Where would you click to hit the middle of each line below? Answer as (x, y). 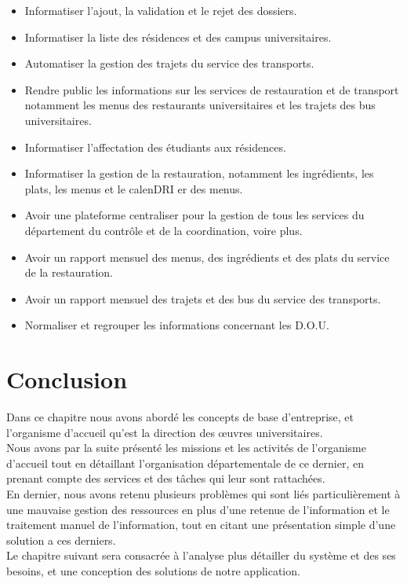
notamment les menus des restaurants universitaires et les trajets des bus (200, 105)
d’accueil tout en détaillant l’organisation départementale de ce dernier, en (185, 463)
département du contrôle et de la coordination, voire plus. (164, 230)
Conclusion (67, 379)
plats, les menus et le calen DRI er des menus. (134, 188)
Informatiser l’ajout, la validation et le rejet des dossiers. (161, 10)
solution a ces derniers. (61, 540)
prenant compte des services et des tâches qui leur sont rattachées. (166, 478)
